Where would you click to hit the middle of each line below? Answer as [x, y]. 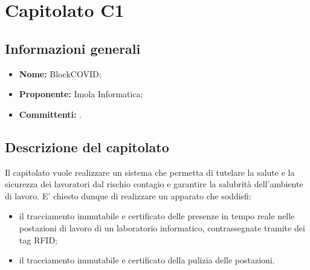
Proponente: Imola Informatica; [81, 94]
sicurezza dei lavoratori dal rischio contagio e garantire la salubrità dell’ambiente [154, 184]
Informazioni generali [73, 48]
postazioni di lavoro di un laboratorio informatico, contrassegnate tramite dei [162, 227]
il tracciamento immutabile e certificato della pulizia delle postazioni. [147, 260]
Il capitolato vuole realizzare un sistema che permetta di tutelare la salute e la [150, 172]
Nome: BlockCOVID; [60, 73]
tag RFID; [38, 239]
